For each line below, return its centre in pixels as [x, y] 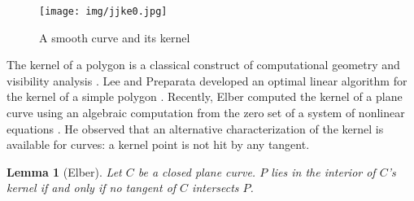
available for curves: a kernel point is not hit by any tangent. [158, 144]
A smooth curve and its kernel [115, 37]
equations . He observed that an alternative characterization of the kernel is [195, 128]
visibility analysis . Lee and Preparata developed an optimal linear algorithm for [207, 80]
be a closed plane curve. [197, 171]
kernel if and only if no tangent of [92, 188]
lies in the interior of [323, 171]
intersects [216, 188]
